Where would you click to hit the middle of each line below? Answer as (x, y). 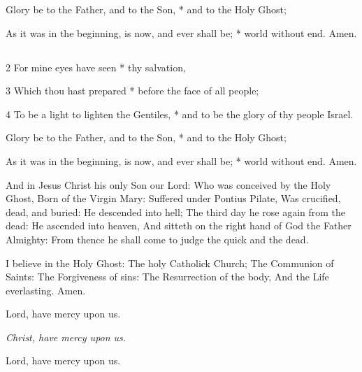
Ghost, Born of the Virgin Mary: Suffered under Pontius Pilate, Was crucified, (173, 198)
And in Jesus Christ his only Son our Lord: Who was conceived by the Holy (168, 184)
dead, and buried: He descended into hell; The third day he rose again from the (176, 212)
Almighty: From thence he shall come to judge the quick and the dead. (157, 239)
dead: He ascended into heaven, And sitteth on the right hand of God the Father (179, 226)
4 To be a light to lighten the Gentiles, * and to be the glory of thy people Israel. (180, 114)
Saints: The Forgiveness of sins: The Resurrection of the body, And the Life (167, 277)
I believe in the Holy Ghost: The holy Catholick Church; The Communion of (170, 263)
